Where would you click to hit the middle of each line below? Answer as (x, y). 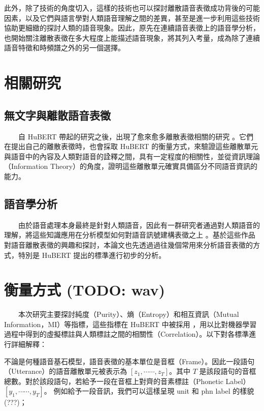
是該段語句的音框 (228, 371)
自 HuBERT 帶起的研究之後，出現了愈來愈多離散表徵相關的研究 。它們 (136, 136)
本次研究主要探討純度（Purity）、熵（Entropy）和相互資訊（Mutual (128, 314)
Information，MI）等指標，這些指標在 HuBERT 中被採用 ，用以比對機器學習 (130, 324)
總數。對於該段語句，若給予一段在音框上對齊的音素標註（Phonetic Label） (127, 381)
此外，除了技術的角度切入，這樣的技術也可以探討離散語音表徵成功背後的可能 (132, 8)
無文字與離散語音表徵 (57, 115)
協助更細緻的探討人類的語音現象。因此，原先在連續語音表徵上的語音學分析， (132, 28)
